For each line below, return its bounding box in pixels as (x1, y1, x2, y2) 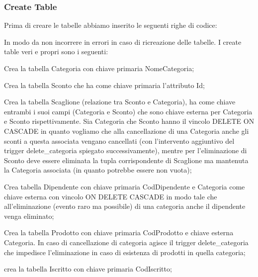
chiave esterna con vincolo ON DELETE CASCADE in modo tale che (4, 191, 217, 201)
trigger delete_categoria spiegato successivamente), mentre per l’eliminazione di (4, 145, 247, 156)
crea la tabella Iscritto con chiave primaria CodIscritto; (4, 264, 172, 274)
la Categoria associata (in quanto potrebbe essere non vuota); (4, 165, 192, 175)
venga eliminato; (4, 210, 54, 221)
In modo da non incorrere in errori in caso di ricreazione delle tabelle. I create (4, 36, 242, 47)
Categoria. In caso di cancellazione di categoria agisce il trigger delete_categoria (4, 237, 249, 247)
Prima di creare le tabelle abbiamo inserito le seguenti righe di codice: (4, 20, 217, 30)
